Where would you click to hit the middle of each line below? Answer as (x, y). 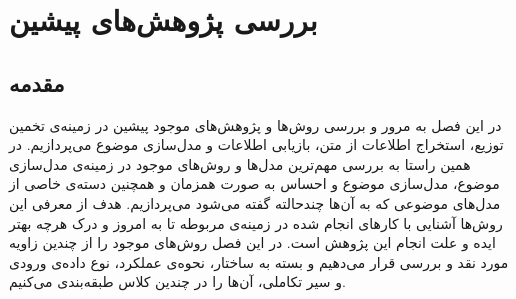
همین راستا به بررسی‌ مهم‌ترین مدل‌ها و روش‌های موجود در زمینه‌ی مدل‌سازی (240, 163)
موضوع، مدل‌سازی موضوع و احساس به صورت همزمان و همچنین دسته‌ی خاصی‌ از (254, 183)
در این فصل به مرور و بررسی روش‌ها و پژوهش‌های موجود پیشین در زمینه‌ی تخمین (255, 124)
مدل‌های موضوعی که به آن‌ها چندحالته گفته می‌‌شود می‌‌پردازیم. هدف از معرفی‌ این (255, 202)
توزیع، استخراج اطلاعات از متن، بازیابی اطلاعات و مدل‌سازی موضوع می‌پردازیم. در (256, 144)
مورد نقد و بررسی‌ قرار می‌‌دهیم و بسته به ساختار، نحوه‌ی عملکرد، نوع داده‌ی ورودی (259, 261)
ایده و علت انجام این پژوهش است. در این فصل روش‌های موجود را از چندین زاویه (252, 242)
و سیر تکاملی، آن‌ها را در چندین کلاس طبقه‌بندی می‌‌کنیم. (177, 281)
